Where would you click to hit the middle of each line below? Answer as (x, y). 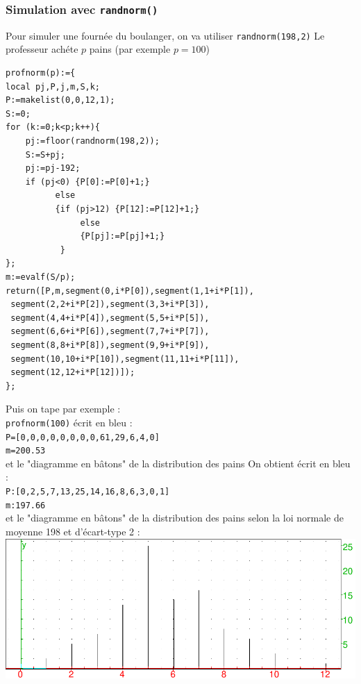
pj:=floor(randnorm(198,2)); (92, 141)
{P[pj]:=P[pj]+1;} (123, 236)
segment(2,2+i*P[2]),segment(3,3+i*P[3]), (110, 305)
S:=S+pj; (45, 155)
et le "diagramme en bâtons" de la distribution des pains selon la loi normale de (175, 518)
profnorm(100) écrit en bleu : (69, 422)
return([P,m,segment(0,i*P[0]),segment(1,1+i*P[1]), (130, 291)
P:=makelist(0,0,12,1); (60, 100)
